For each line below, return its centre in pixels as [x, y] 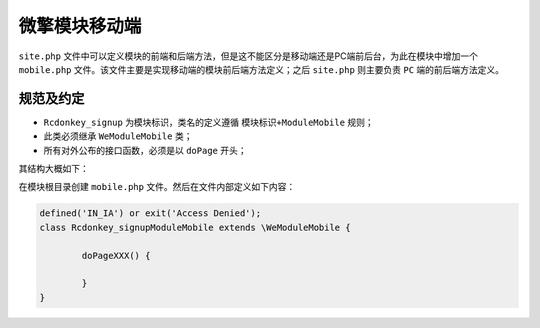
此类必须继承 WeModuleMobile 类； [118, 136]
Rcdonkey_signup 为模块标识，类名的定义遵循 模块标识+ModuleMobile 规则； [208, 122]
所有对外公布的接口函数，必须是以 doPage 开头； [145, 150]
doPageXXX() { [116, 255]
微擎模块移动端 [80, 26]
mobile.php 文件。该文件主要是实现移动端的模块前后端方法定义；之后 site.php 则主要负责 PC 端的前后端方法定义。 [261, 69]
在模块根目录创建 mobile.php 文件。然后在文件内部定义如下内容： [157, 187]
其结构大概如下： [53, 169]
